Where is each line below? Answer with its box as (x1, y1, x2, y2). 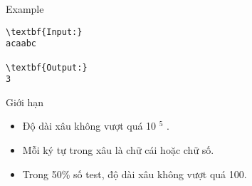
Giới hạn (6, 94, 44, 109)
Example (6, 1, 44, 16)
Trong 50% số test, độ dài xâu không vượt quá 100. (22, 166, 247, 181)
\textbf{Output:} (6, 62, 88, 73)
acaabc (6, 38, 36, 49)
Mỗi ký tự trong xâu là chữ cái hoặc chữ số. (22, 143, 214, 157)
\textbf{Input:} (6, 26, 83, 37)
